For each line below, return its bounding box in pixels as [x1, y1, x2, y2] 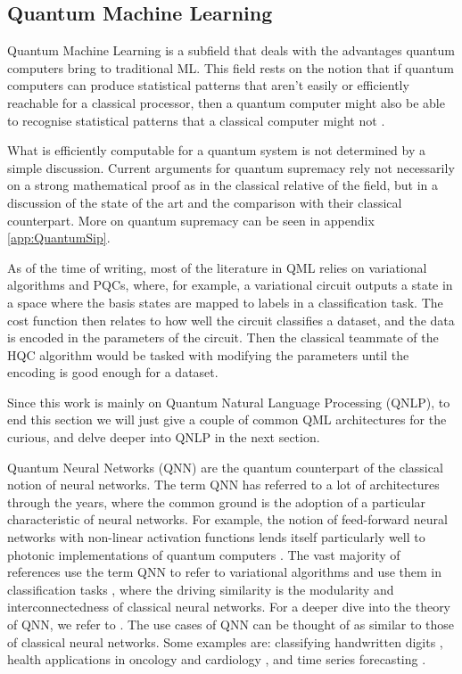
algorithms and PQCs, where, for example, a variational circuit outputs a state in [7, 275, 453, 294]
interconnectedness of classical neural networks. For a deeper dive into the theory [7, 597, 451, 616]
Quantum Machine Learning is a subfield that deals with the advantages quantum [7, 41, 455, 60]
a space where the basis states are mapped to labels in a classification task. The [7, 292, 443, 311]
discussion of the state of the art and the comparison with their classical [7, 193, 402, 211]
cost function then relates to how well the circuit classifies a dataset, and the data [7, 310, 455, 329]
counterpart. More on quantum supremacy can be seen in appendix [7, 210, 375, 229]
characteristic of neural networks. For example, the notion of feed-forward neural [7, 510, 448, 529]
